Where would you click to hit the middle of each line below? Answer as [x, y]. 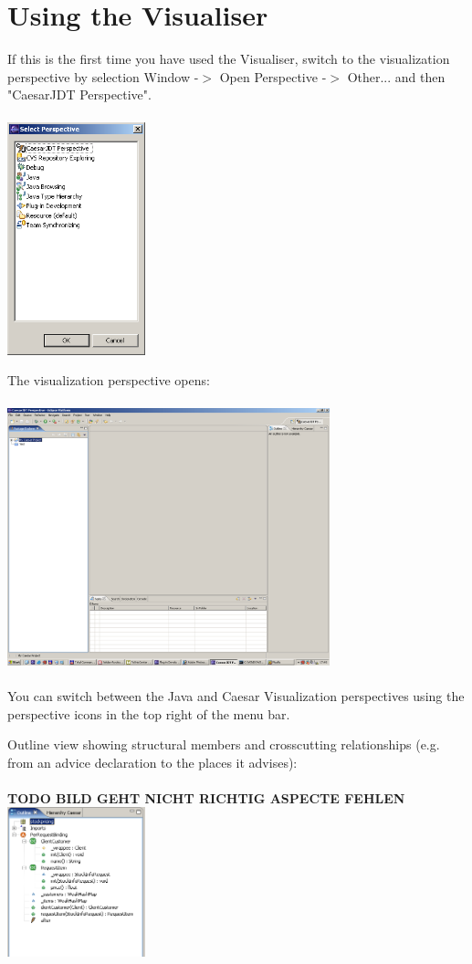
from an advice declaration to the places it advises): [152, 762]
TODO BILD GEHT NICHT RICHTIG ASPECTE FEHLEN [206, 797]
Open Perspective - [273, 76]
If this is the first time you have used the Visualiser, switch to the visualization [229, 59]
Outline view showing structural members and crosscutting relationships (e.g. [224, 744]
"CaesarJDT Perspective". [79, 94]
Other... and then [396, 76]
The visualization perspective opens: [109, 380]
